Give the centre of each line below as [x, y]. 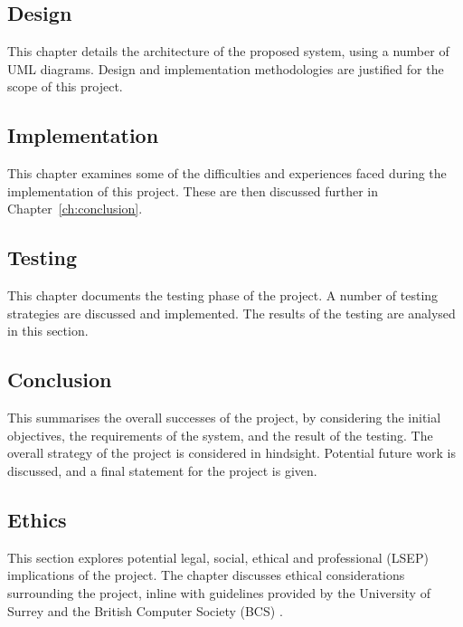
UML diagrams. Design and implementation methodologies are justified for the [226, 68]
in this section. [48, 331]
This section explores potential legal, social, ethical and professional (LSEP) [218, 557]
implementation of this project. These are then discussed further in [193, 190]
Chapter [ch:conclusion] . [75, 209]
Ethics [37, 519]
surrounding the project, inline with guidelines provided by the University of [219, 592]
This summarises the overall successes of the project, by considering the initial [224, 418]
